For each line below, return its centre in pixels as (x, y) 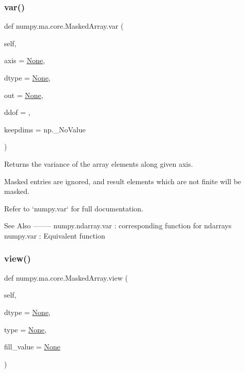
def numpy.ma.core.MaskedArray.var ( (64, 26)
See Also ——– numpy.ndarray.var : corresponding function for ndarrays (118, 225)
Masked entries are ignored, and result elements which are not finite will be (123, 181)
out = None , (24, 95)
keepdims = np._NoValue (45, 129)
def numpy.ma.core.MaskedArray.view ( (66, 277)
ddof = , (17, 112)
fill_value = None (32, 347)
